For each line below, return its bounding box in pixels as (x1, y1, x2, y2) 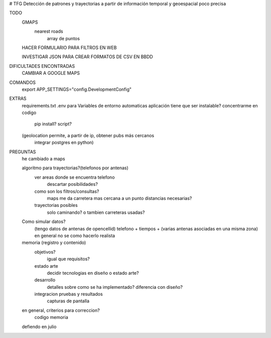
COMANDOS (9, 79, 36, 85)
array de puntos (47, 35, 80, 41)
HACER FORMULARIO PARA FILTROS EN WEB (22, 44, 117, 50)
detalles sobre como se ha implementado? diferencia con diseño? (47, 284, 183, 290)
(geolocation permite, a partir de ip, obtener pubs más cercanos (22, 132, 155, 138)
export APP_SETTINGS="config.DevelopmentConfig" (22, 86, 131, 92)
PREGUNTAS (9, 149, 36, 155)
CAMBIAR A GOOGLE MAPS (22, 70, 80, 76)
